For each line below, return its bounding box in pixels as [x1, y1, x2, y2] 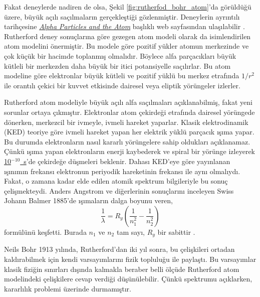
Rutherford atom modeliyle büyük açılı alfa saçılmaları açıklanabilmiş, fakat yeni [4, 97, 252, 107]
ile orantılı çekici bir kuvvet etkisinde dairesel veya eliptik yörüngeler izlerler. [4, 80, 240, 90]
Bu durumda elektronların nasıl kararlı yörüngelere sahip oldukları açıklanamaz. [4, 136, 250, 146]
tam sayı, [116, 226, 145, 237]
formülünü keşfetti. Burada [4, 226, 87, 237]
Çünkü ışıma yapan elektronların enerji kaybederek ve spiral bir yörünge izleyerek [4, 146, 255, 157]
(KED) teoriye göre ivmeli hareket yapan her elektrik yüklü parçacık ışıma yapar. [4, 126, 254, 137]
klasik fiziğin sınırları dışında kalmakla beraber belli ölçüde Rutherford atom [4, 263, 239, 274]
